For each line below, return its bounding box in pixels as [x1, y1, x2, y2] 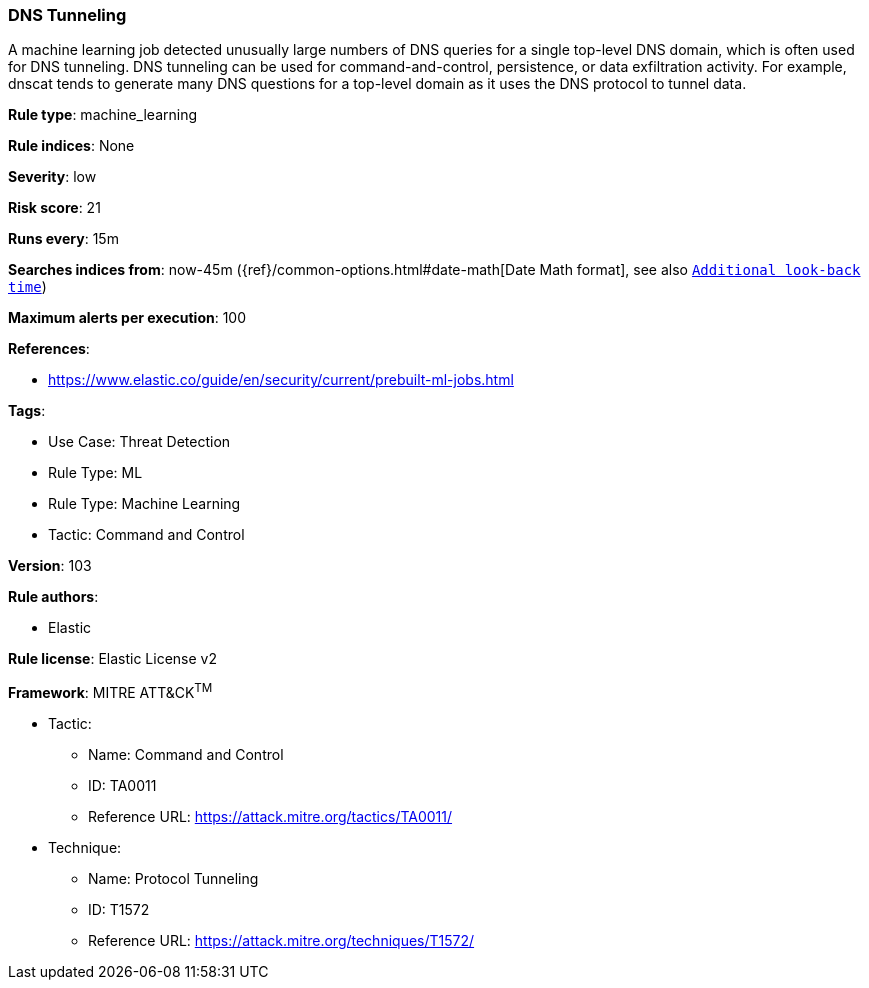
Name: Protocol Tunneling [88, 870, 259, 888]
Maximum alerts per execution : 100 [8, 309, 247, 327]
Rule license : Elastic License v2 [8, 650, 217, 668]
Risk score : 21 [8, 199, 101, 217]
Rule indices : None [8, 137, 135, 155]
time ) [8, 278, 47, 296]
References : [8, 340, 90, 358]
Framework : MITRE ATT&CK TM [8, 681, 213, 702]
